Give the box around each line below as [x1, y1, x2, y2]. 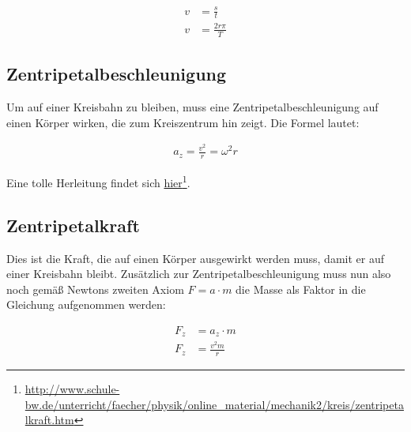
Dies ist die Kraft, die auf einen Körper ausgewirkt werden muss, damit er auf [6, 250, 384, 266]
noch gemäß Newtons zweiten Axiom [6, 280, 184, 297]
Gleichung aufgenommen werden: [6, 296, 166, 313]
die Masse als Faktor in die [236, 280, 366, 297]
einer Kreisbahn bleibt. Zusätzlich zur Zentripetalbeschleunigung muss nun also [6, 265, 391, 282]
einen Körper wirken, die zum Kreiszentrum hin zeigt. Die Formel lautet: [6, 114, 360, 130]
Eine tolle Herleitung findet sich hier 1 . [6, 172, 190, 190]
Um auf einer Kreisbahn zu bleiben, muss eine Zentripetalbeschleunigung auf [6, 98, 379, 115]
